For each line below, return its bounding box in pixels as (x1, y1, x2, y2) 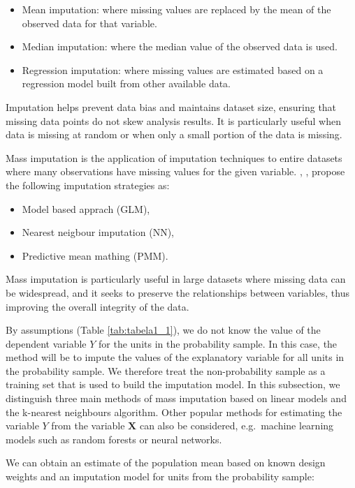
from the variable (51, 418, 125, 433)
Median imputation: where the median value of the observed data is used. (22, 39, 338, 54)
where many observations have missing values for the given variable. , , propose (6, 164, 345, 179)
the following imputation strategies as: (6, 177, 170, 192)
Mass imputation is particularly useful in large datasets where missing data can (6, 272, 346, 286)
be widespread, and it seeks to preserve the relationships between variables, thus (6, 285, 349, 300)
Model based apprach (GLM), (22, 201, 150, 216)
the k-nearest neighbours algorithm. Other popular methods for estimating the (6, 404, 342, 419)
